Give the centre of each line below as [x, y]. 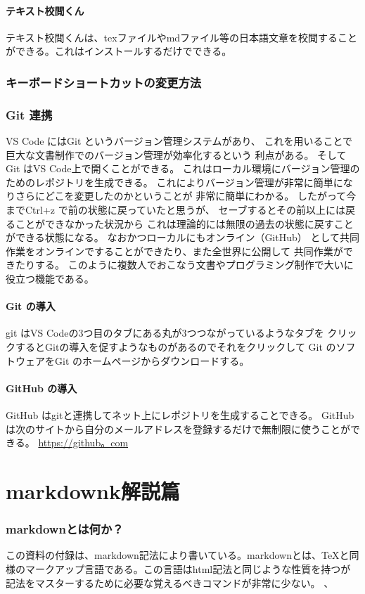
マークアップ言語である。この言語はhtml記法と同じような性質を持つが [188, 568]
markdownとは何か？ [65, 529]
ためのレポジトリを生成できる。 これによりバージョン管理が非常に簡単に [174, 182]
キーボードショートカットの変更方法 [104, 82]
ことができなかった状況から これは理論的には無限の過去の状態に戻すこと [184, 223]
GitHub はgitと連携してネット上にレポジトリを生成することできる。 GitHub [180, 414]
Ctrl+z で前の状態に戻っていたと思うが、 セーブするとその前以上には [185, 210]
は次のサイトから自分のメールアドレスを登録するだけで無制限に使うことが [178, 428]
